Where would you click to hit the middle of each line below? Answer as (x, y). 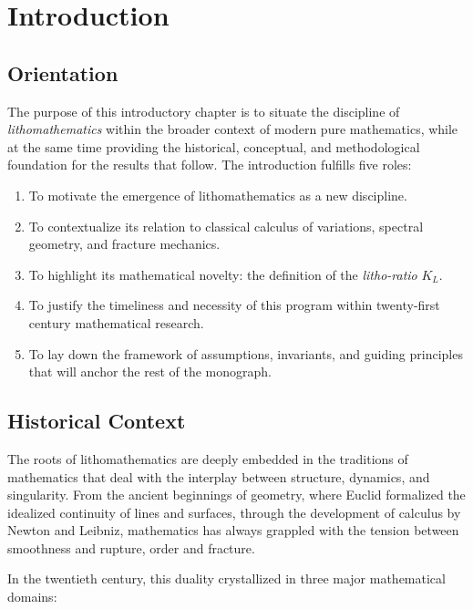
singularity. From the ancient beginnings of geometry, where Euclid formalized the (236, 495)
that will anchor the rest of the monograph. (150, 372)
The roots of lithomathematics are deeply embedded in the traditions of (208, 458)
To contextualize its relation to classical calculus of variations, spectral (226, 226)
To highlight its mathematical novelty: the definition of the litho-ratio (223, 274)
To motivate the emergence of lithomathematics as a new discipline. (218, 195)
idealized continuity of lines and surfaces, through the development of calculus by (234, 512)
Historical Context (97, 421)
